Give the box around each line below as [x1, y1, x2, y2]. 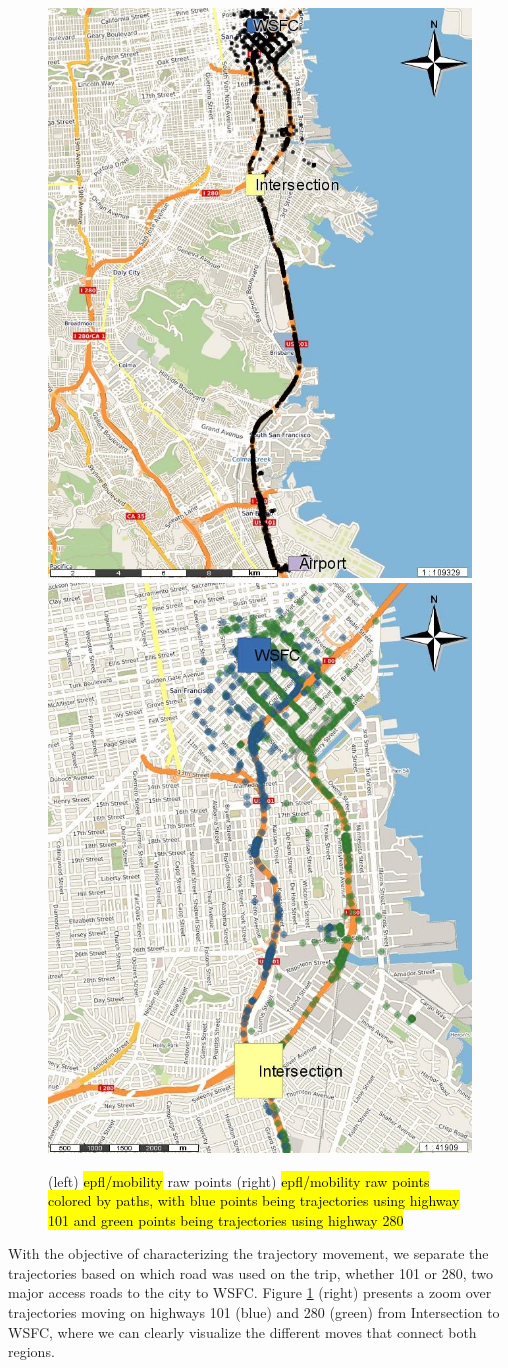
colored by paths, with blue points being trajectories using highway [48, 1190, 460, 1211]
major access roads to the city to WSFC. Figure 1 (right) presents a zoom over [8, 1282, 492, 1303]
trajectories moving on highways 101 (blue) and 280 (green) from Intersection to [8, 1302, 500, 1323]
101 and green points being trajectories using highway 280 [48, 1209, 404, 1230]
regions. [8, 1341, 55, 1362]
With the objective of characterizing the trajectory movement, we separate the [8, 1243, 489, 1264]
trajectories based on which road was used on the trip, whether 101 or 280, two [8, 1262, 494, 1283]
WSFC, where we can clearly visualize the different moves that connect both [8, 1321, 477, 1342]
